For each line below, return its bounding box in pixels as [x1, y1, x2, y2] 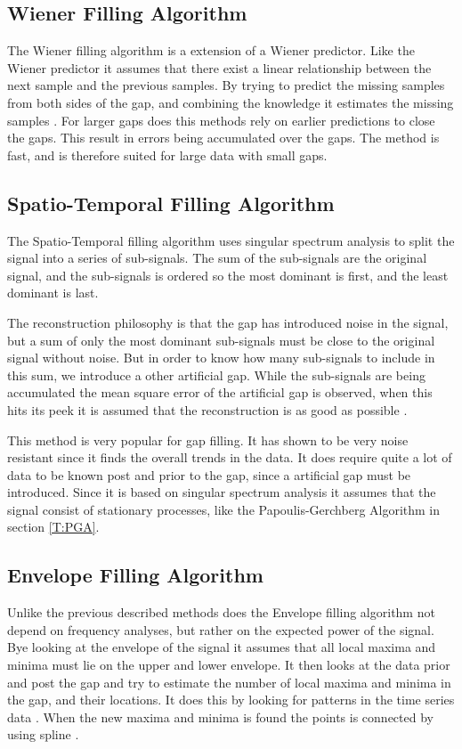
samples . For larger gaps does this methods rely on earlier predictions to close [7, 110, 435, 129]
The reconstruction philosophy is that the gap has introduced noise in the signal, [7, 313, 449, 331]
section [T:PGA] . [7, 517, 100, 536]
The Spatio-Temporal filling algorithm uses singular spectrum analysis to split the [7, 231, 455, 249]
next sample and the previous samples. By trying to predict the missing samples [7, 76, 445, 94]
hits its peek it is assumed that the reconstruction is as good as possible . [7, 400, 408, 419]
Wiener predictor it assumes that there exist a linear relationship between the [7, 58, 432, 77]
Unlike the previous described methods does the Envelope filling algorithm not [7, 603, 435, 622]
